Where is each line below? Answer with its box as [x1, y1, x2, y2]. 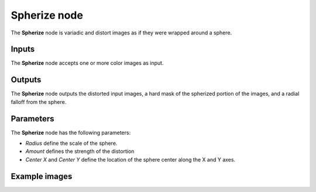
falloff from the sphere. [11, 98, 67, 105]
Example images [11, 171, 73, 181]
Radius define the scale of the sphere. [25, 140, 118, 147]
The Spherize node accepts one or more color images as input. [11, 60, 164, 67]
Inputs [11, 44, 35, 54]
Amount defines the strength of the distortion [25, 148, 135, 155]
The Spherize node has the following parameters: [11, 129, 131, 136]
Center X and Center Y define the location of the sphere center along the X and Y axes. [25, 156, 236, 163]
